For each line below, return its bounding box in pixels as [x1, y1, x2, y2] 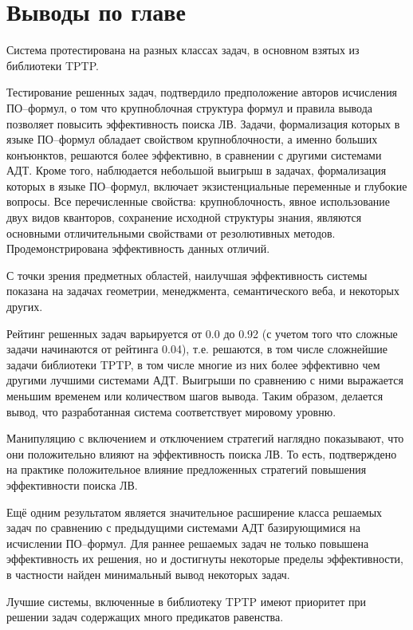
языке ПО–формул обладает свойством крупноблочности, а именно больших [6, 131, 378, 148]
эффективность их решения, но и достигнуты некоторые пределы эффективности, [6, 550, 403, 567]
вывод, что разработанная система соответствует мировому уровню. [6, 403, 336, 419]
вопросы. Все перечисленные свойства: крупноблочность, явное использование [6, 193, 391, 210]
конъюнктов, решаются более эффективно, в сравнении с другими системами [6, 146, 382, 163]
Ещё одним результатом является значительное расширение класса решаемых [6, 503, 383, 520]
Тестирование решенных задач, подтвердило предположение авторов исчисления [6, 84, 398, 100]
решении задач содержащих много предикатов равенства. [6, 608, 284, 625]
